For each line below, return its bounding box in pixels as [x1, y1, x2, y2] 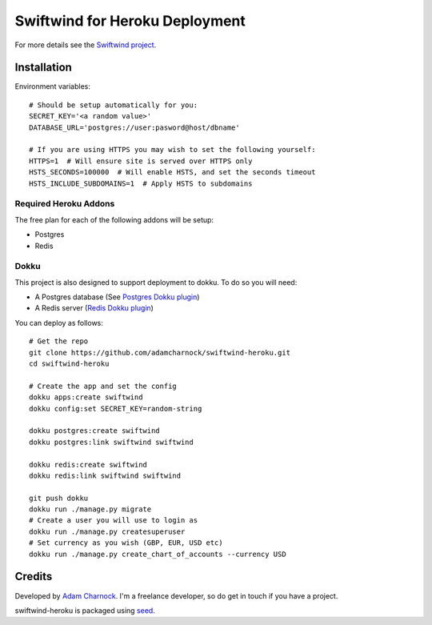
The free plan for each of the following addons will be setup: [14, 214, 214, 224]
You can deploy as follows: [14, 318, 104, 327]
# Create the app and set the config [29, 381, 178, 391]
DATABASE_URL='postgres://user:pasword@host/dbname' [29, 122, 240, 132]
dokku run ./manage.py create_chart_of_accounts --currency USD [29, 549, 287, 559]
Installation [14, 61, 72, 74]
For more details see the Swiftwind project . [14, 40, 157, 50]
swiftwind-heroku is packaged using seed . [14, 605, 155, 615]
